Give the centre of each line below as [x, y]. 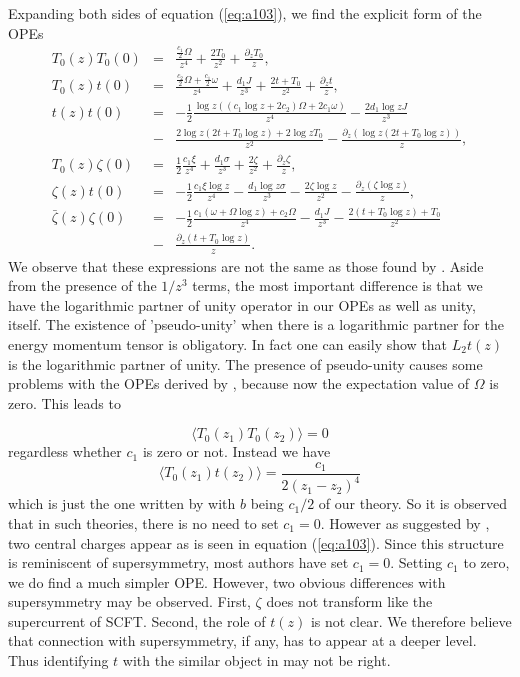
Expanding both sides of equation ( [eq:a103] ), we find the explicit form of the [245, 13]
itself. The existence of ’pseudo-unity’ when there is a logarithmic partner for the [256, 324]
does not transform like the [349, 601]
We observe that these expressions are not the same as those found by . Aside [246, 265]
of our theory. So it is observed [412, 503]
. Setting [416, 562]
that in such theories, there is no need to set [143, 522]
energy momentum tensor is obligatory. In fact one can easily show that [228, 343]
